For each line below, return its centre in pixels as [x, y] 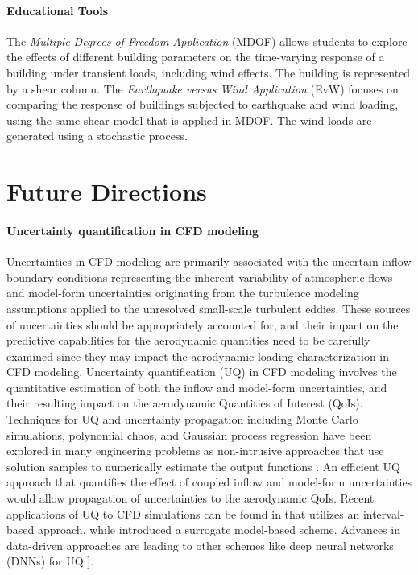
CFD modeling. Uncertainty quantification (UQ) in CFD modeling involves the [202, 372]
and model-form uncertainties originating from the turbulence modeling [183, 293]
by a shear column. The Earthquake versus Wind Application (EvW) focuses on [203, 88]
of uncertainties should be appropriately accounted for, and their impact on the [203, 324]
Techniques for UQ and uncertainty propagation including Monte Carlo [182, 419]
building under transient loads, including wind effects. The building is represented [209, 72]
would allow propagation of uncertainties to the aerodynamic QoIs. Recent [190, 498]
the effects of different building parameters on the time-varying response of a [196, 57]
